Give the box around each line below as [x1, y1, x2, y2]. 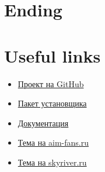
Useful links [4, 43, 101, 67]
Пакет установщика [17, 97, 87, 109]
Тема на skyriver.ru [17, 156, 87, 168]
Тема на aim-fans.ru [17, 136, 89, 149]
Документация [17, 116, 69, 129]
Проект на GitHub [17, 77, 84, 90]
